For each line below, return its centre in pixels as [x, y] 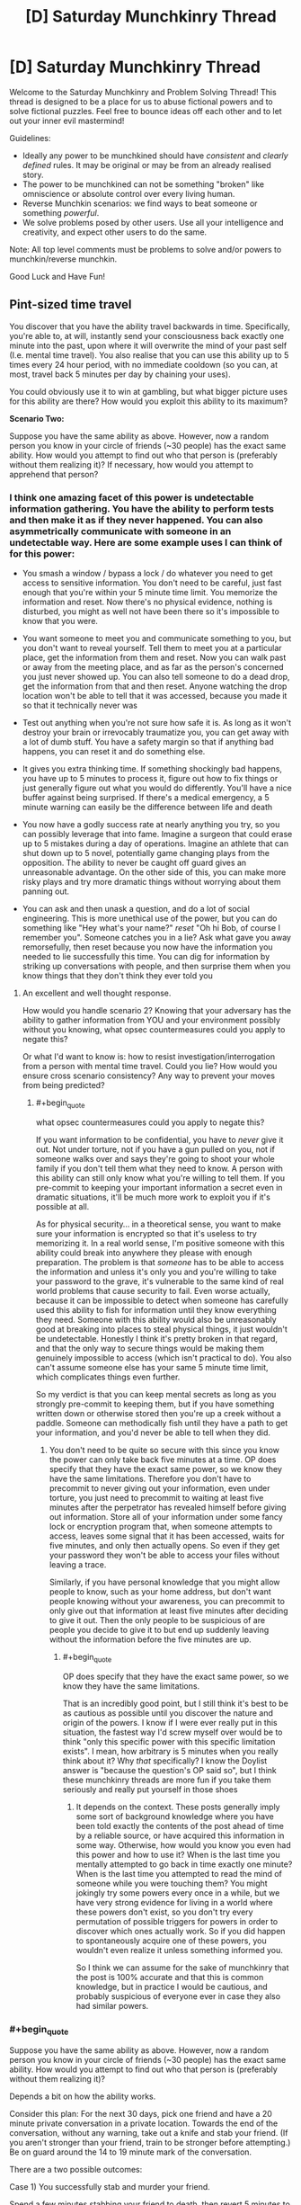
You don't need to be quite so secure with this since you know [164, 1450]
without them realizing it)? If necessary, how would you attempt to [132, 464]
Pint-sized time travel [71, 304]
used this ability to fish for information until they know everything [156, 1309]
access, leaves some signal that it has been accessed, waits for [167, 1536]
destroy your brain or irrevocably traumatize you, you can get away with [155, 732]
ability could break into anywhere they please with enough [144, 1253]
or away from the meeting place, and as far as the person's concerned [153, 667]
